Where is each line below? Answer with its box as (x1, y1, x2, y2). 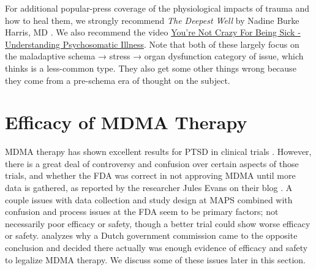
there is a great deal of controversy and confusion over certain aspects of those (5, 157, 299, 170)
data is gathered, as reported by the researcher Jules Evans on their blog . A (5, 181, 293, 194)
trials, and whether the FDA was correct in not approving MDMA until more (5, 169, 296, 182)
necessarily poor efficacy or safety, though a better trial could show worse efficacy (5, 217, 310, 230)
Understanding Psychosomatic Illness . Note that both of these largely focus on (5, 37, 299, 50)
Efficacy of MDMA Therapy (5, 110, 247, 135)
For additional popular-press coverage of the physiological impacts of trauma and (5, 2, 309, 14)
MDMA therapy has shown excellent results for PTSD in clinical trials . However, (5, 145, 312, 158)
